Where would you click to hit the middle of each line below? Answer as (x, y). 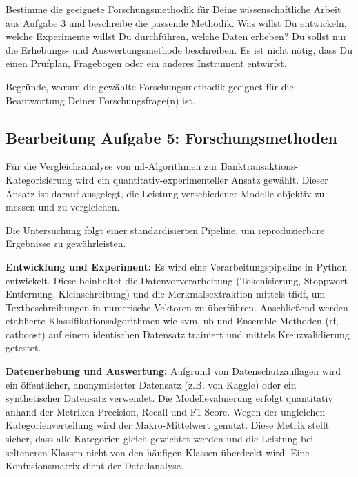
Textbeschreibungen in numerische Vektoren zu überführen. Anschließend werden (177, 307)
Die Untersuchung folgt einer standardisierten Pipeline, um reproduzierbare (165, 230)
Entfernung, (31, 294)
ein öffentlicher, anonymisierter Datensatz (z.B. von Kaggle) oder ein (151, 384)
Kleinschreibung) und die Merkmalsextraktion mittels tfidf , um (192, 294)
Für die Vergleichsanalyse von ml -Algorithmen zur (112, 166)
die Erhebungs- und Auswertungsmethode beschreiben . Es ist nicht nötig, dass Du (179, 49)
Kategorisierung (39, 179)
